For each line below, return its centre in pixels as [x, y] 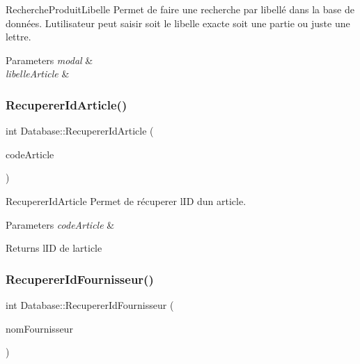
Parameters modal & [49, 60]
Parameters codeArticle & [60, 224]
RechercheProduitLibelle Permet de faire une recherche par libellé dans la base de [180, 9]
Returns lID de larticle [54, 248]
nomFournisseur [39, 328]
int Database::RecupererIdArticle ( [80, 131]
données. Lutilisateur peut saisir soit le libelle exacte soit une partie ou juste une [178, 23]
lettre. [18, 37]
